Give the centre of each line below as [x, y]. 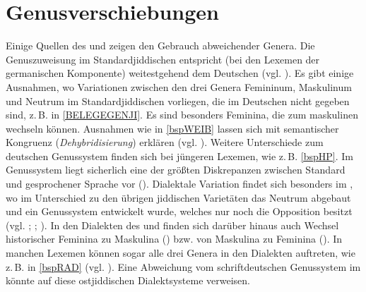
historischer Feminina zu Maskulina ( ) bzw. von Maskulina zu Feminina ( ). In [174, 239]
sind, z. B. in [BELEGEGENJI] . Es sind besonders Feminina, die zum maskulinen [182, 115]
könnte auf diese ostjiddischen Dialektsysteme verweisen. [128, 280]
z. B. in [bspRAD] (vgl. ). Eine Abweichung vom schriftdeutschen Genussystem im [183, 266]
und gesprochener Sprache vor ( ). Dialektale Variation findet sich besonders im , [179, 184]
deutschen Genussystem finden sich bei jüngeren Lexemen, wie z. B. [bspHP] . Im [179, 156]
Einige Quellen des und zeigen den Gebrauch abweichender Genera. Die [160, 45]
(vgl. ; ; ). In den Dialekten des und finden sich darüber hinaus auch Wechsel [172, 225]
